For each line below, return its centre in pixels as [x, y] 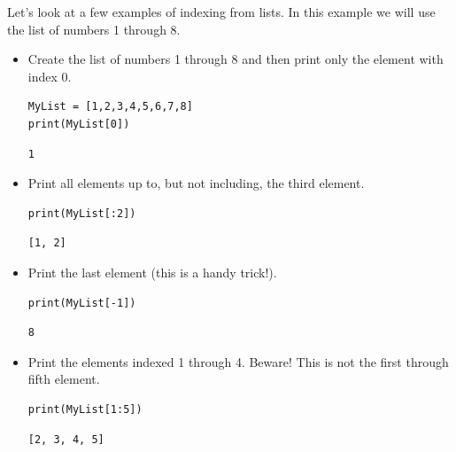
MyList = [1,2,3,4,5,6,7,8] [110, 107]
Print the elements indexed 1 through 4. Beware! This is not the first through [238, 361]
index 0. [50, 76]
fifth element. [64, 379]
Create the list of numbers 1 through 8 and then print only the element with [236, 59]
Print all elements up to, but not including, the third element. [196, 183]
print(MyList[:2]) [82, 213]
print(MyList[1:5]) [85, 409]
